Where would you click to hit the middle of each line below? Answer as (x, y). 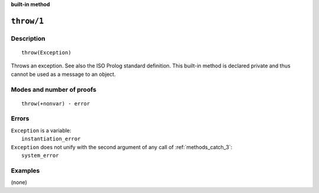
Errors (20, 118)
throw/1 (27, 21)
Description (28, 38)
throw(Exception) (46, 52)
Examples (25, 171)
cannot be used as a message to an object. (64, 74)
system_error (40, 156)
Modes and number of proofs (54, 89)
